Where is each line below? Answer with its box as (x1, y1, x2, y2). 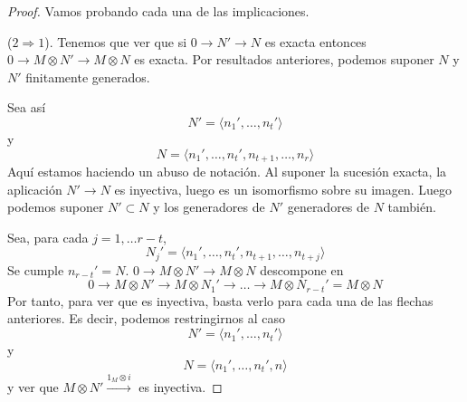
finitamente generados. (25, 67, 150, 86)
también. (387, 197, 436, 216)
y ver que (7, 377, 59, 396)
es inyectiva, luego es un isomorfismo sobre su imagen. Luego (114, 179, 453, 198)
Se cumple (7, 260, 64, 279)
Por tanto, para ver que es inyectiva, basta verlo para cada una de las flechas (7, 291, 434, 310)
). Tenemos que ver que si (44, 32, 187, 51)
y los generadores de (153, 197, 265, 216)
